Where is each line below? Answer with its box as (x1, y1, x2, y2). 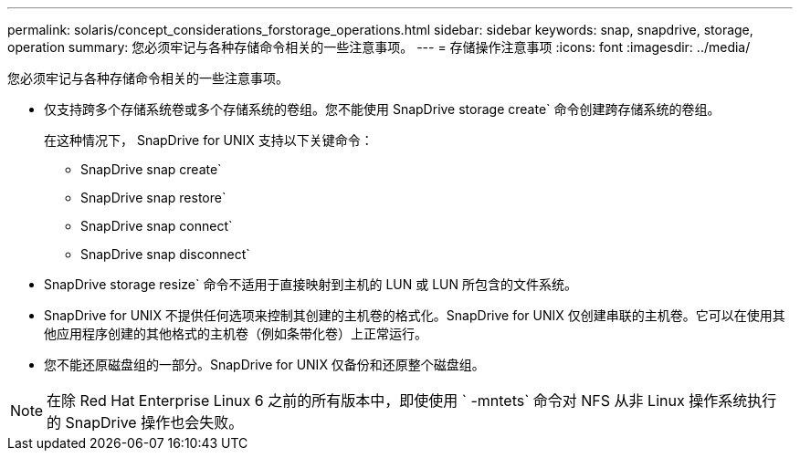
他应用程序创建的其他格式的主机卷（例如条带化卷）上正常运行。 (44, 326, 427, 341)
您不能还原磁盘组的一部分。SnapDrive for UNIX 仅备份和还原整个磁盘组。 (44, 357, 485, 372)
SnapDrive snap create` (80, 161, 222, 177)
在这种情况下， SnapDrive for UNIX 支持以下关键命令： (44, 132, 374, 148)
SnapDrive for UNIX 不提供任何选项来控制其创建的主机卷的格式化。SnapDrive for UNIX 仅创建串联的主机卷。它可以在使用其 (44, 307, 785, 323)
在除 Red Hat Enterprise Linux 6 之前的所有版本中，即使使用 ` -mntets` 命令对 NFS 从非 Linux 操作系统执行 (47, 391, 777, 410)
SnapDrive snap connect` (80, 218, 233, 234)
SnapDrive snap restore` (80, 190, 226, 205)
